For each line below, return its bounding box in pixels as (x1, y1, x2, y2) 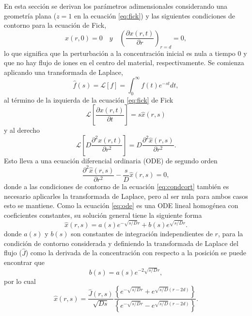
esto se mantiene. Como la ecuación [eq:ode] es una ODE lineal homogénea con (4, 200, 238, 211)
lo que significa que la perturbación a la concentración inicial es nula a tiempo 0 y (4, 48, 247, 58)
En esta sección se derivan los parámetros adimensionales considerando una (4, 1, 227, 11)
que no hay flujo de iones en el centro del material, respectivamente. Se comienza (4, 57, 244, 68)
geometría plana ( (4, 10, 57, 20)
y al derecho (4, 125, 40, 135)
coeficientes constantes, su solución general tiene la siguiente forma (4, 210, 202, 220)
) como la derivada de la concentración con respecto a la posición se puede (25, 247, 247, 258)
